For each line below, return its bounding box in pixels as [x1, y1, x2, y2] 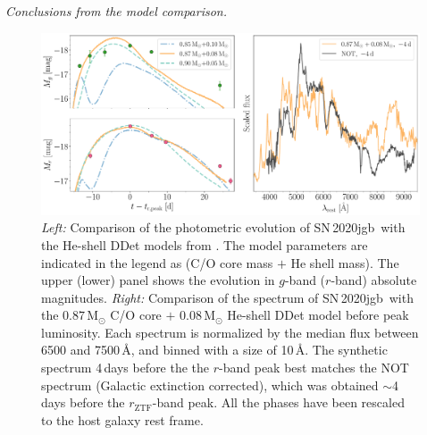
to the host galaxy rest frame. [41, 410, 204, 429]
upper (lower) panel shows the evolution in [41, 271, 275, 289]
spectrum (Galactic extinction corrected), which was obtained [41, 375, 379, 394]
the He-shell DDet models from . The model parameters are [41, 235, 368, 254]
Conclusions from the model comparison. [5, 2, 227, 20]
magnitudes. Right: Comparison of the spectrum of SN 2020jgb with [41, 288, 414, 306]
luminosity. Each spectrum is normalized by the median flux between [41, 322, 419, 341]
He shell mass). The [290, 253, 399, 272]
